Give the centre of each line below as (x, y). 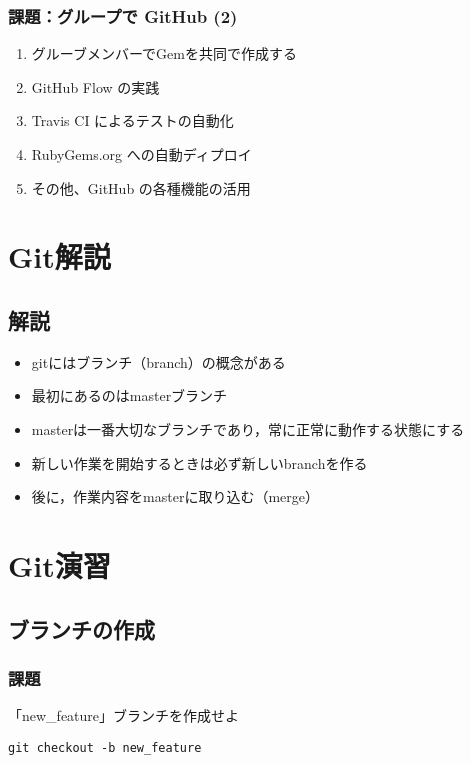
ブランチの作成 (81, 628)
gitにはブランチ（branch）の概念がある (158, 361)
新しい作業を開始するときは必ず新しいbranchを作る (199, 462)
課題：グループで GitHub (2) (123, 15)
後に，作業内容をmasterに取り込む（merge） (175, 496)
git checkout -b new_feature (105, 747)
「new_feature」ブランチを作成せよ (124, 715)
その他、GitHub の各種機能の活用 (141, 187)
